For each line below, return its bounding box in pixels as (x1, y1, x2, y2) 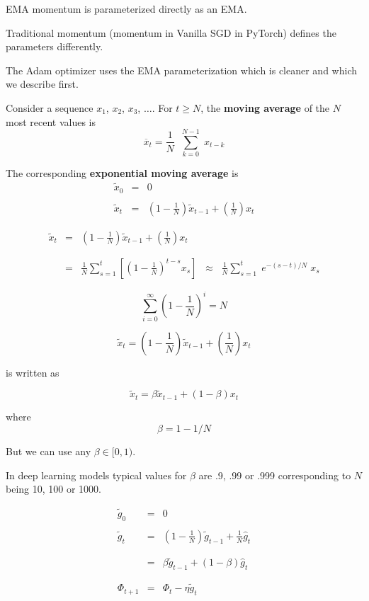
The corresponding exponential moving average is (6, 166, 239, 181)
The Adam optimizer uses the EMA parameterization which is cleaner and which (6, 62, 357, 77)
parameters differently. (6, 39, 103, 54)
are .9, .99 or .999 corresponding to (198, 467, 351, 482)
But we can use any (6, 444, 91, 458)
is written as (6, 365, 59, 379)
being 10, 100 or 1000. (6, 481, 101, 496)
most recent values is (6, 114, 96, 129)
